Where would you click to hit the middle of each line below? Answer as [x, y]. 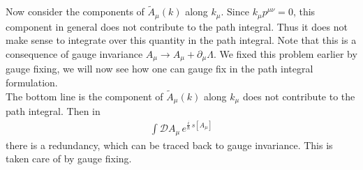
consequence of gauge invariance [74, 53]
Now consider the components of [75, 11]
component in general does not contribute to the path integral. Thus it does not [177, 26]
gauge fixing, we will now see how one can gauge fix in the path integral [160, 69]
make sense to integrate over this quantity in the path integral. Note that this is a [181, 40]
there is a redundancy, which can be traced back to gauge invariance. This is [169, 145]
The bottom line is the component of [84, 96]
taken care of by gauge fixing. [69, 159]
